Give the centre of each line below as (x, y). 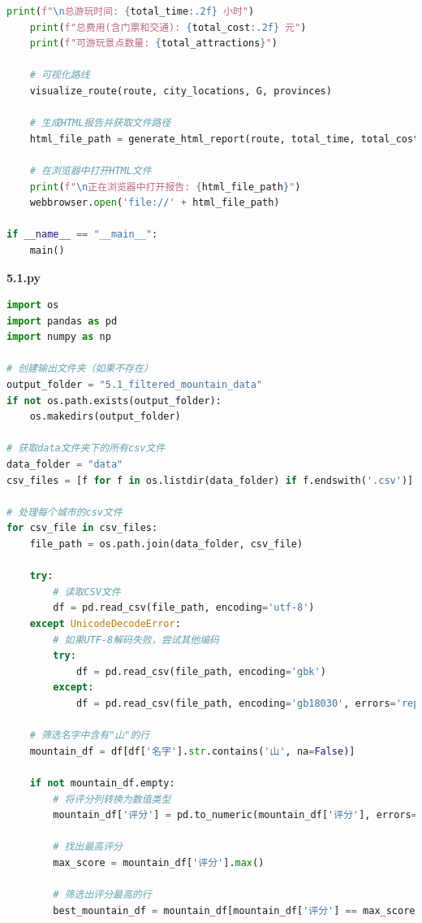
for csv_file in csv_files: (82, 528)
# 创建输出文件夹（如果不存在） (80, 369)
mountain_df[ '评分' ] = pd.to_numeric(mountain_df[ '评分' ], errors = (235, 815)
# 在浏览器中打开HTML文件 (90, 170)
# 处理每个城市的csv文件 (65, 512)
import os (33, 305)
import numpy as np (59, 337)
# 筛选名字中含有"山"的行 (90, 736)
